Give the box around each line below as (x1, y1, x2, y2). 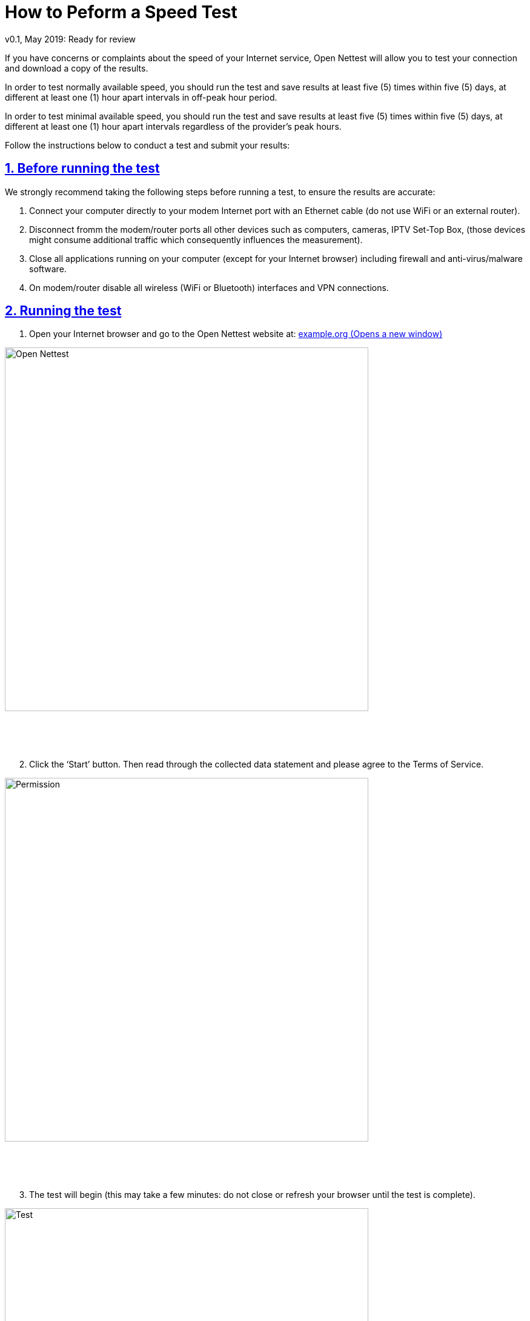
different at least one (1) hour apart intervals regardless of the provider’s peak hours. (5, 121, 342, 132)
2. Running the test (5, 303, 122, 319)
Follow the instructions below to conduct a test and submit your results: (5, 139, 290, 150)
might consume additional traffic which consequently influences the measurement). (29, 234, 363, 245)
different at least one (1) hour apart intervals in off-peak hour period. (5, 92, 277, 102)
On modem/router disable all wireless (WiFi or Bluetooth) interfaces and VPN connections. (29, 282, 389, 293)
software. (29, 263, 67, 274)
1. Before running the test (5, 161, 160, 176)
